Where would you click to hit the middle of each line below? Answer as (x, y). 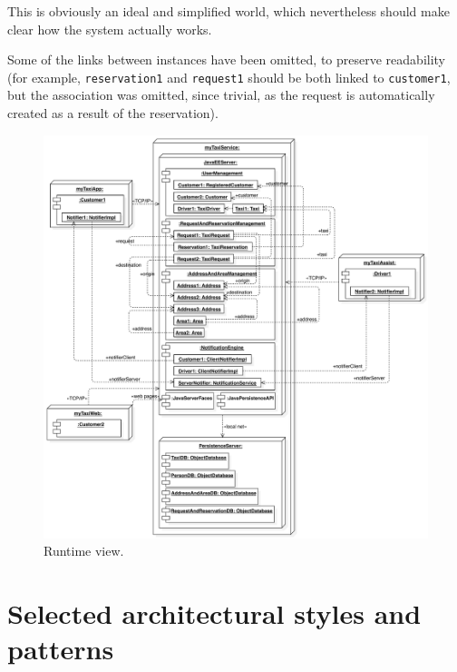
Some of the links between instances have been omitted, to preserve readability (226, 59)
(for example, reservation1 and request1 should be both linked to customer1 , (229, 77)
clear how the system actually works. (110, 29)
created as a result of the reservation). (113, 113)
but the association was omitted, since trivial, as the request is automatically (221, 95)
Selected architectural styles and (214, 613)
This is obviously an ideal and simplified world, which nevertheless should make (228, 11)
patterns (61, 649)
